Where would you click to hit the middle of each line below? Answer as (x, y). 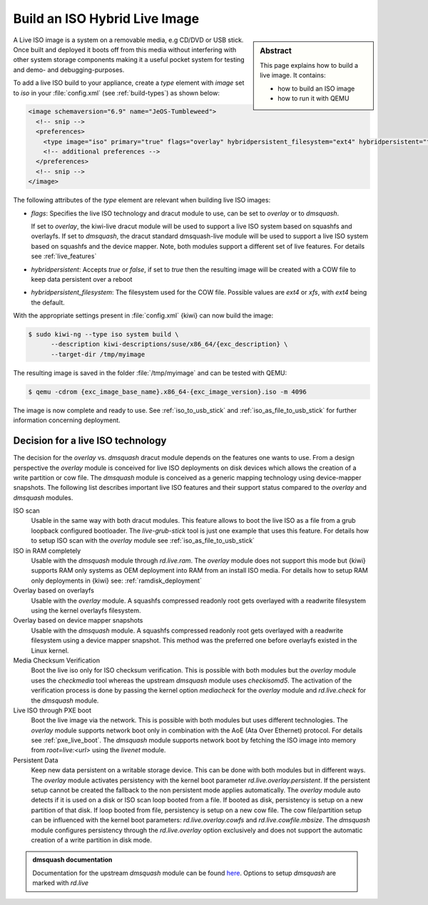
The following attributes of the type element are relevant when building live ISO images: (142, 200)
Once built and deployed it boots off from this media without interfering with (125, 49)
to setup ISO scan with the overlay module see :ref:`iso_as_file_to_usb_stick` (143, 541)
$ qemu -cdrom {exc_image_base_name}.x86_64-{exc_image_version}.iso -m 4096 (167, 392)
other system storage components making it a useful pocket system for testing (129, 60)
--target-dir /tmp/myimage (98, 354)
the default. (48, 302)
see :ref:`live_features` (64, 256)
